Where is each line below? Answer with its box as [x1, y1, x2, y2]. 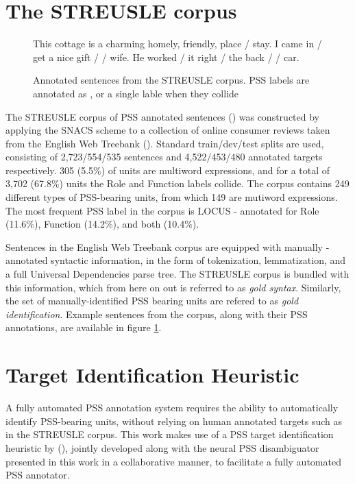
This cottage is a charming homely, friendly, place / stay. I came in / [33, 36, 322, 51]
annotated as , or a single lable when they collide [33, 86, 239, 100]
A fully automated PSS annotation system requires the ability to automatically [5, 400, 339, 415]
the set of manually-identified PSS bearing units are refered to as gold [5, 293, 299, 308]
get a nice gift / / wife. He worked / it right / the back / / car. [33, 49, 299, 64]
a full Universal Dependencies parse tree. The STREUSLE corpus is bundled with [5, 267, 350, 281]
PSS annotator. [5, 468, 70, 482]
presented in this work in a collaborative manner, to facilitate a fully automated [5, 454, 341, 468]
